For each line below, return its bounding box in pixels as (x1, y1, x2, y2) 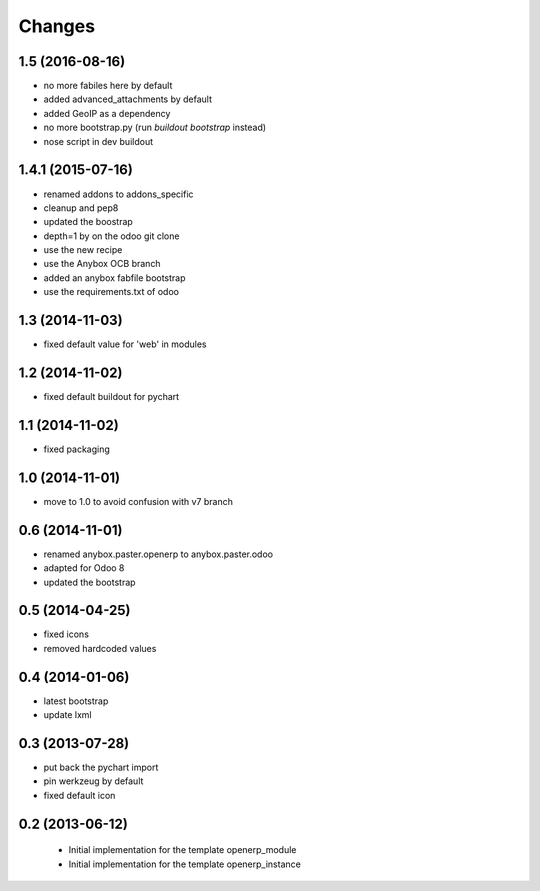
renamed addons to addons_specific (43, 188, 194, 200)
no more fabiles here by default (43, 80, 173, 92)
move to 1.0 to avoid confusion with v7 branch (43, 495, 234, 507)
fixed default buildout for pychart (43, 391, 180, 403)
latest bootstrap (43, 695, 109, 707)
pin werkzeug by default (43, 775, 144, 787)
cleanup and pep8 (43, 201, 119, 214)
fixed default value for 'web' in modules (43, 338, 207, 350)
